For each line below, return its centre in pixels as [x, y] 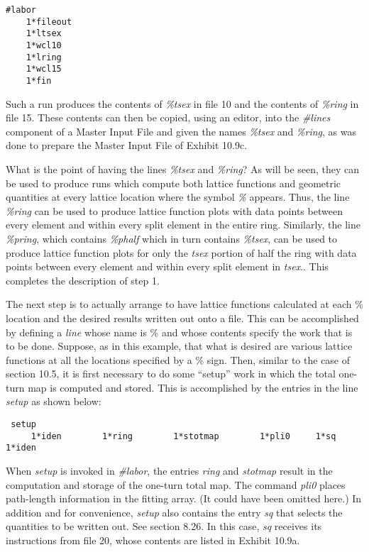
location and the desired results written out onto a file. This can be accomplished [182, 318]
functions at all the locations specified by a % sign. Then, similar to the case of [178, 359]
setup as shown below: [54, 401]
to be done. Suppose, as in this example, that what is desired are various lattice [179, 346]
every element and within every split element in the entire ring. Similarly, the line [183, 225]
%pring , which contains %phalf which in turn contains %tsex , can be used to [172, 238]
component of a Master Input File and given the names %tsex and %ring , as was [181, 131]
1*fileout [49, 22]
